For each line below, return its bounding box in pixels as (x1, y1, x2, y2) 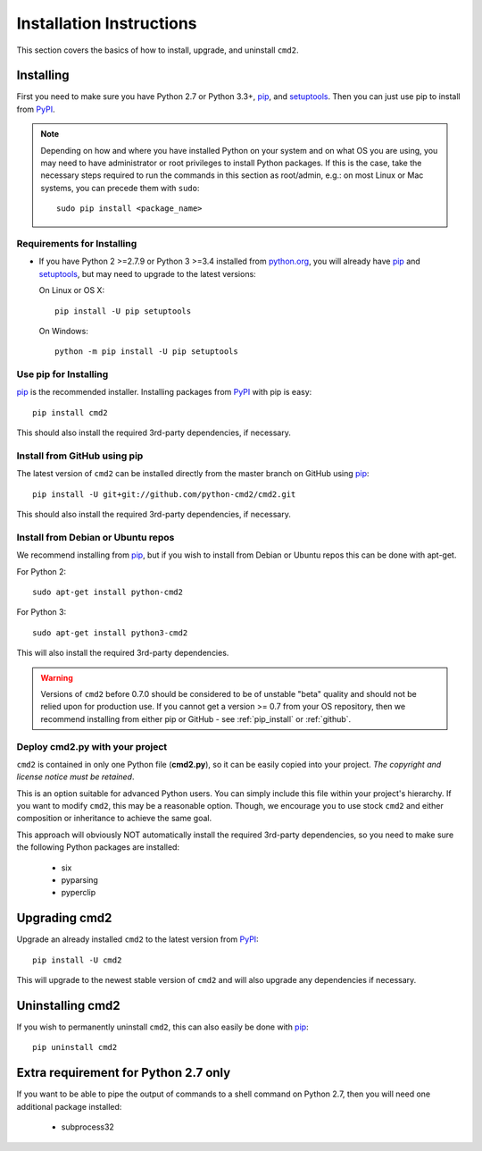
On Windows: (38, 325, 88, 336)
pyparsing (61, 875, 98, 886)
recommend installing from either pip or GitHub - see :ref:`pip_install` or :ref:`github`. (40, 713, 352, 724)
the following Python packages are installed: (16, 842, 180, 853)
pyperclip (61, 887, 96, 898)
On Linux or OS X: (38, 285, 105, 296)
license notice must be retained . (16, 771, 135, 782)
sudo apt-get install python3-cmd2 (32, 627, 188, 638)
